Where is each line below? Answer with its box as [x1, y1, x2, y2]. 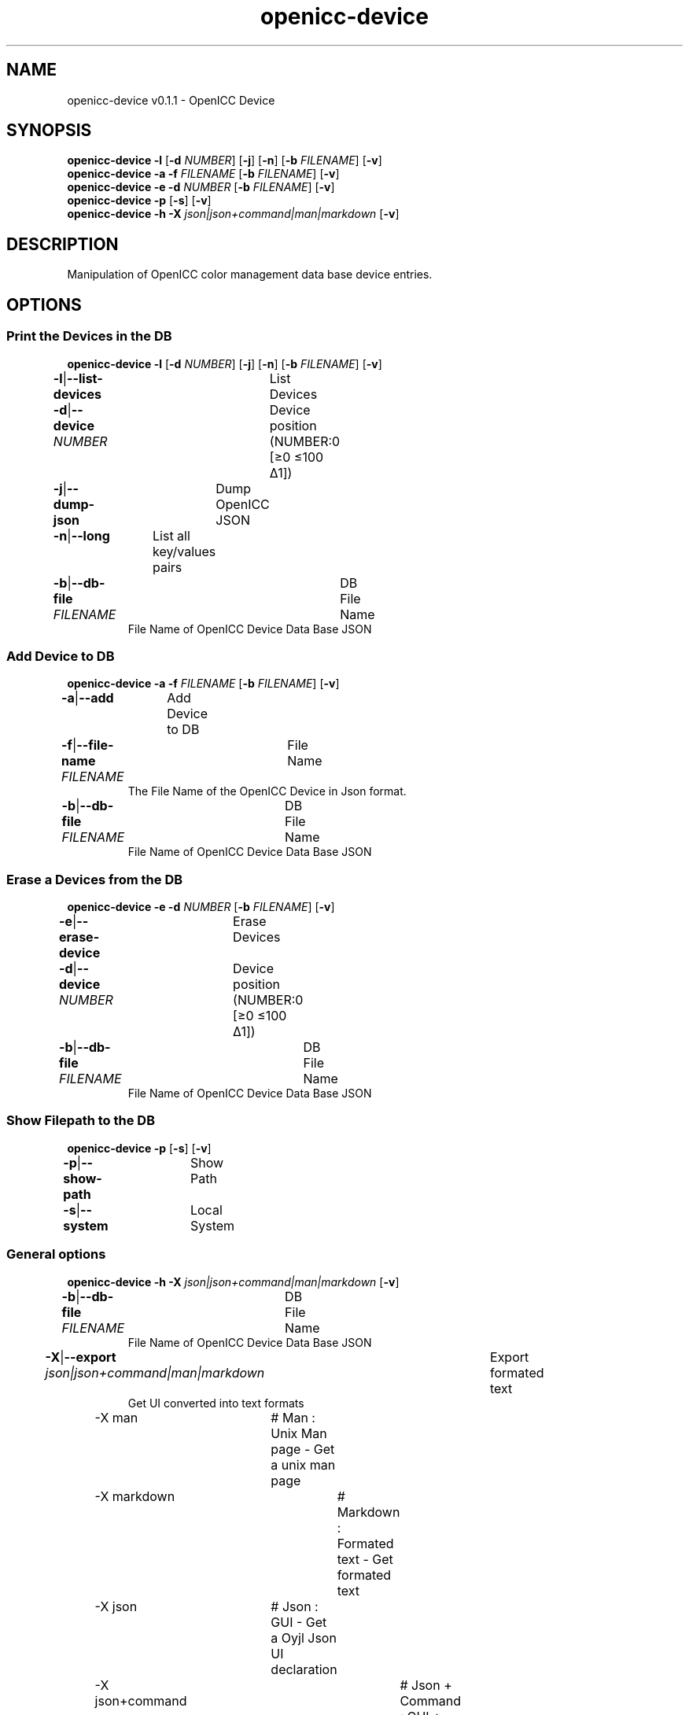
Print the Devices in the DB [6, 328, 172, 345]
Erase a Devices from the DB [6, 871, 183, 887]
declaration [271, 1661, 337, 1677]
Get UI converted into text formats [127, 1396, 304, 1410]
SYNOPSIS [6, 120, 92, 141]
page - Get [271, 1440, 335, 1457]
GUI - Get [271, 1614, 327, 1630]
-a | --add [61, 690, 114, 706]
